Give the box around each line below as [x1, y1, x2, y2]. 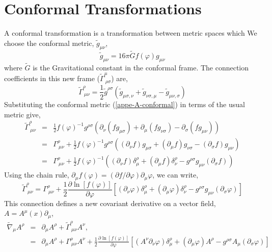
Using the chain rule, [4, 169, 69, 180]
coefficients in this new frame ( [4, 73, 100, 84]
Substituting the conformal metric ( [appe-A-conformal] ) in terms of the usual [4, 98, 245, 109]
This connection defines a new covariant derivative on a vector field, [4, 197, 216, 208]
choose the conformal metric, [4, 37, 94, 48]
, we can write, [152, 169, 199, 180]
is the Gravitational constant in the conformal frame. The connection [33, 62, 249, 72]
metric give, [4, 109, 41, 119]
